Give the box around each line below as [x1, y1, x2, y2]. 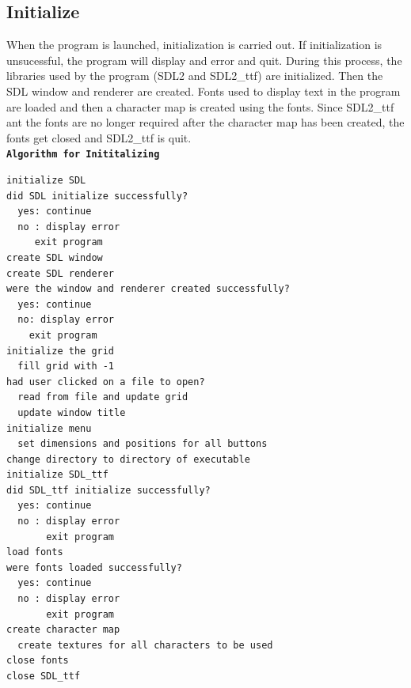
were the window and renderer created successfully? [6, 283, 290, 295]
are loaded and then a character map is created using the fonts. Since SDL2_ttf [6, 98, 394, 115]
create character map [6, 624, 120, 636]
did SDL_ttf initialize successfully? [6, 484, 211, 496]
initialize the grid [6, 345, 115, 357]
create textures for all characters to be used [17, 639, 273, 651]
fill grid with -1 [17, 361, 115, 372]
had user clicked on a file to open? [6, 376, 205, 387]
